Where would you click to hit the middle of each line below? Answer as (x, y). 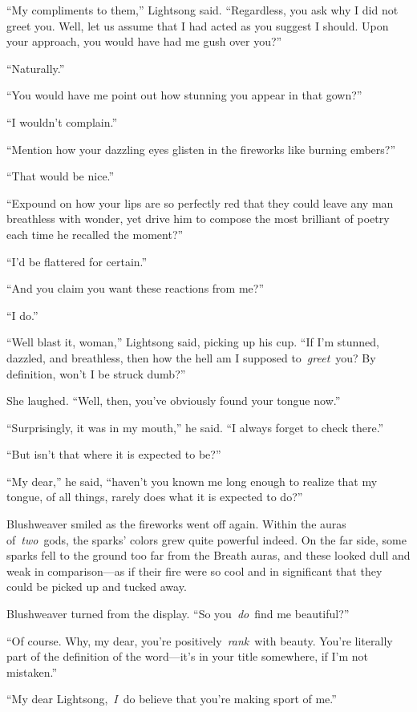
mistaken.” (32, 672)
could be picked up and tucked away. (97, 587)
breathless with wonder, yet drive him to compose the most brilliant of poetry (198, 218)
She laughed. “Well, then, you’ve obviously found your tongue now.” (174, 400)
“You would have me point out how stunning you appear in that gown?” (184, 95)
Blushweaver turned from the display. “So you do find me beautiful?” (178, 614)
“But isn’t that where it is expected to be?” (114, 454)
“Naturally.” (36, 68)
